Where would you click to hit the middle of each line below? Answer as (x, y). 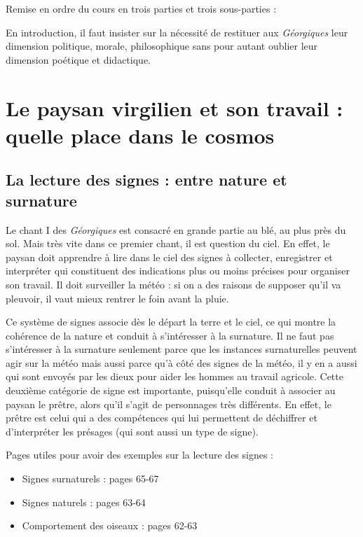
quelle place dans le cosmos (140, 135)
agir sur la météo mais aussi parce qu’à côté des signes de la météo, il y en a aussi (181, 362)
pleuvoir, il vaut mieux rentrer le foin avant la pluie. (117, 298)
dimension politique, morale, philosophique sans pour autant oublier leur (162, 46)
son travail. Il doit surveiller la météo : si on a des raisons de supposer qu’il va (173, 284)
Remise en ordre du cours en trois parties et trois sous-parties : (141, 8)
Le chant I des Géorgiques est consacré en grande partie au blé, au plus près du (176, 229)
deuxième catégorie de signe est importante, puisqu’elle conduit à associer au (171, 390)
